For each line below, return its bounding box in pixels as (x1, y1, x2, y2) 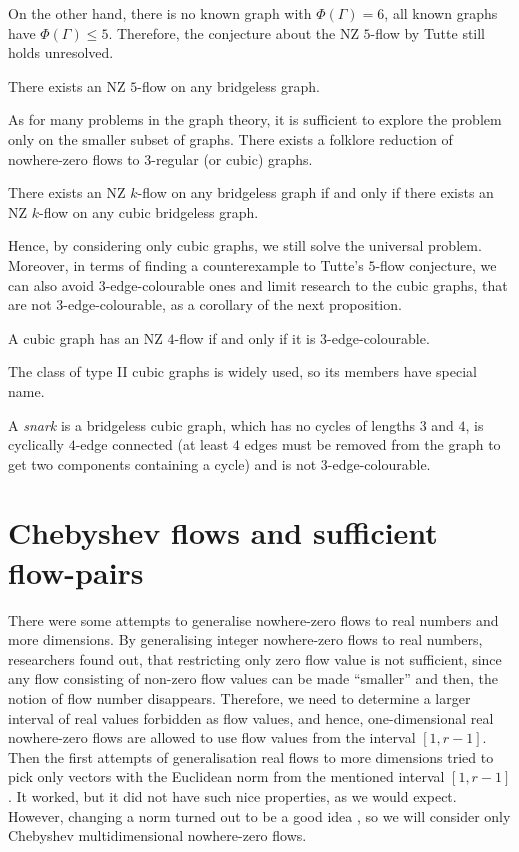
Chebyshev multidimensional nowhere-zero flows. (8, 825, 307, 846)
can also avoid (8, 274, 95, 295)
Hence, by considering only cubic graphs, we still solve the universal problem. (8, 235, 482, 256)
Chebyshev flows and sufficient (8, 512, 438, 553)
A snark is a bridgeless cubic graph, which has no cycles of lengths (8, 414, 415, 435)
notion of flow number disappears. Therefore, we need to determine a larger (8, 687, 471, 708)
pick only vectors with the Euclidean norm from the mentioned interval (8, 766, 445, 787)
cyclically (8, 434, 64, 455)
